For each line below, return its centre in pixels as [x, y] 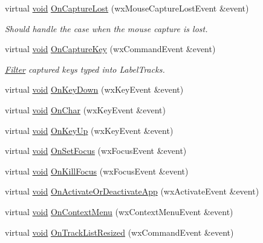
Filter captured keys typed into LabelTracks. [85, 69]
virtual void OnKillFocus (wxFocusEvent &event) [97, 171]
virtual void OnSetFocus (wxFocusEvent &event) [96, 151]
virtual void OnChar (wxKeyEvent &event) [85, 109]
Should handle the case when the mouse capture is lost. [106, 28]
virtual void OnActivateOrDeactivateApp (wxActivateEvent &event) [132, 191]
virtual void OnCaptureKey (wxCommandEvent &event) [110, 49]
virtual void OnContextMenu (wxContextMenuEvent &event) [119, 211]
